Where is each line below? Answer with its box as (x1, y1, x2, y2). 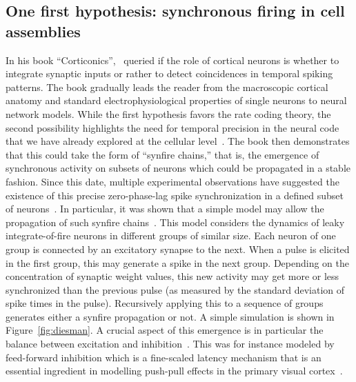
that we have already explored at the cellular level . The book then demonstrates (6, 134, 350, 148)
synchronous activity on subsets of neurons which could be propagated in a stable (6, 161, 351, 175)
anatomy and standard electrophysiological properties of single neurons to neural (6, 93, 347, 108)
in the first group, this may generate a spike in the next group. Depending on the (6, 255, 349, 270)
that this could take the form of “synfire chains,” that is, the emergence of (6, 147, 319, 161)
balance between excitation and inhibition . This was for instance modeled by (6, 336, 335, 351)
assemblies (6, 20, 81, 41)
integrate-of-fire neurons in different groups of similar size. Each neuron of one (6, 228, 336, 243)
